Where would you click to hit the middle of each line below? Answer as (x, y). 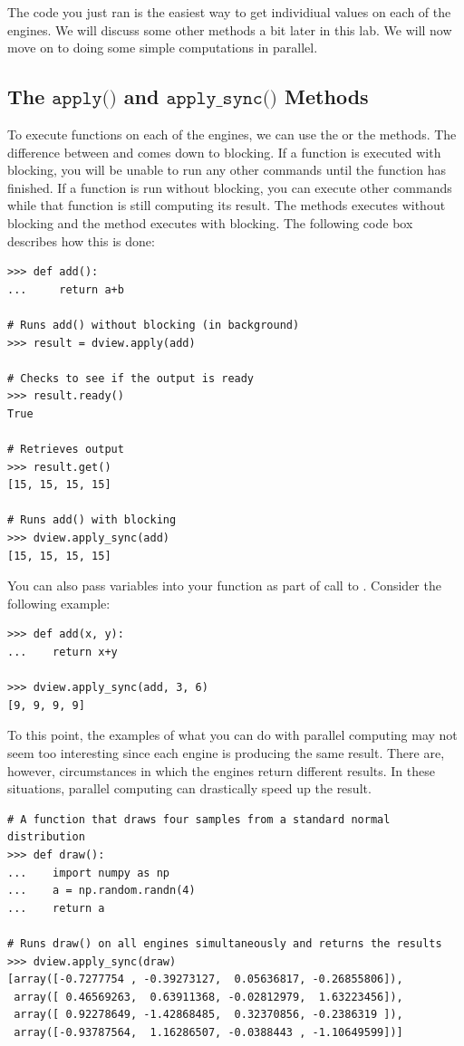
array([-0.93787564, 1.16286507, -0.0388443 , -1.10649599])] (208, 1032)
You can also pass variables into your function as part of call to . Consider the (224, 585)
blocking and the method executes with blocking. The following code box (210, 222)
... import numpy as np (88, 873)
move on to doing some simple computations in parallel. (163, 48)
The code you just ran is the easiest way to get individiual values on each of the (229, 12)
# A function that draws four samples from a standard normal (199, 819)
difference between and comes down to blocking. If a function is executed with (224, 152)
